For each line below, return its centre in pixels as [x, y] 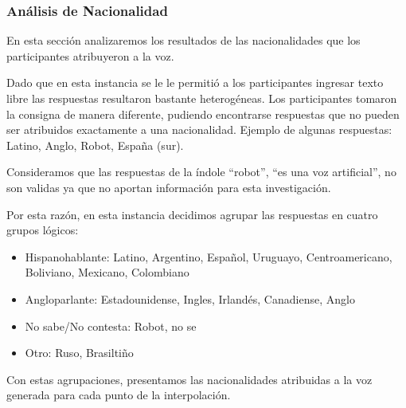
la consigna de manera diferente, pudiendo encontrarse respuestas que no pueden [203, 114]
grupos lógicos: [43, 230]
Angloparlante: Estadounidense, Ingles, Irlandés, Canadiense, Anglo [190, 298]
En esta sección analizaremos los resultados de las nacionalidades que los [183, 40]
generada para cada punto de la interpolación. [119, 395]
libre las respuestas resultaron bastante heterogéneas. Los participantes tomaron [202, 98]
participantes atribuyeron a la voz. [90, 55]
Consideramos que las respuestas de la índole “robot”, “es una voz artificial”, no [201, 172]
